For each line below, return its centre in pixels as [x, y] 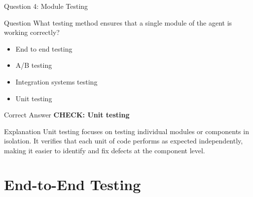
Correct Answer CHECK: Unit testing [67, 115]
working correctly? [32, 32]
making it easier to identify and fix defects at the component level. [105, 150]
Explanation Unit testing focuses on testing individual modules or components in [126, 131]
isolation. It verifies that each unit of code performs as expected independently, [124, 141]
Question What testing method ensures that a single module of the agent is [118, 22]
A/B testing [34, 65]
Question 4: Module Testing [46, 6]
